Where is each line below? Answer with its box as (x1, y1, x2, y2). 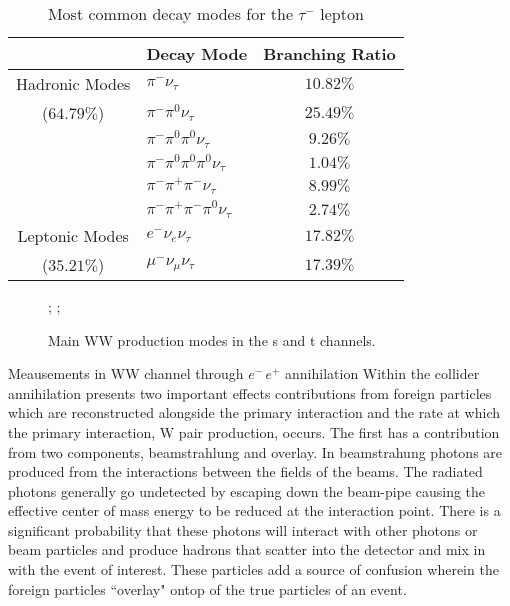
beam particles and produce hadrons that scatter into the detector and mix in (8, 539, 486, 560)
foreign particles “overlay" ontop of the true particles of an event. (8, 578, 407, 599)
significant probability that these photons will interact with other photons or (8, 519, 478, 540)
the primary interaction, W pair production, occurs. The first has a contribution (8, 421, 500, 442)
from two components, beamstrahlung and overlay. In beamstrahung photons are (8, 441, 503, 462)
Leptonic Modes (17, 223, 129, 247)
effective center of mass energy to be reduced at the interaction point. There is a (8, 500, 501, 521)
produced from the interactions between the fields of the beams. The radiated (8, 461, 483, 482)
